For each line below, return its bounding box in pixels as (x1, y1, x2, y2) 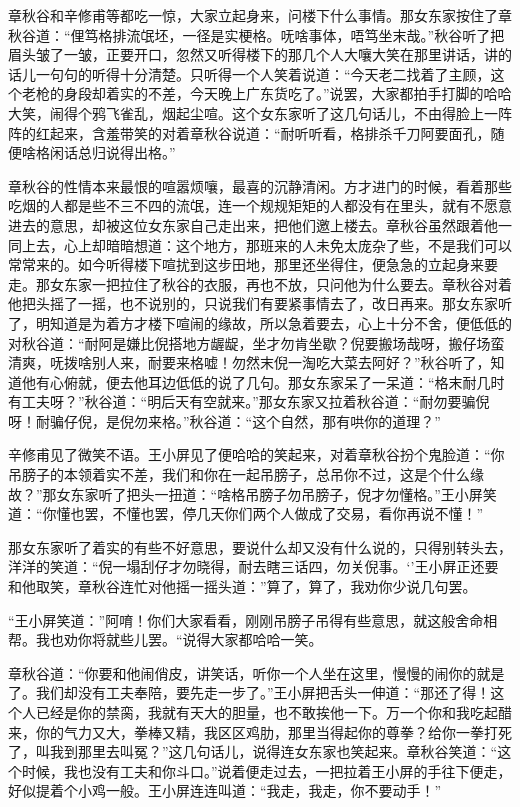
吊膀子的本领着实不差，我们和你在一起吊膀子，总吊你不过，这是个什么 (8, 464, 470, 485)
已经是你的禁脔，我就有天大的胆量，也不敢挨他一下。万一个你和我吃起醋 (35, 702, 512, 722)
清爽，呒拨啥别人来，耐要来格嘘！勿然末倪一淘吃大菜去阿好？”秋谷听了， (8, 352, 491, 373)
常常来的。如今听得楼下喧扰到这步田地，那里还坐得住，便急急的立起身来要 (8, 254, 498, 275)
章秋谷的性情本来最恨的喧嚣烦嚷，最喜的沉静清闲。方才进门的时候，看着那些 (8, 175, 512, 196)
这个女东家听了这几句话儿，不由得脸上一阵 (231, 102, 512, 123)
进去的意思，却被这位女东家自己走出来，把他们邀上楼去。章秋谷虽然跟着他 (8, 214, 498, 235)
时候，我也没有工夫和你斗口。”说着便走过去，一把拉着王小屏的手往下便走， (21, 760, 512, 781)
